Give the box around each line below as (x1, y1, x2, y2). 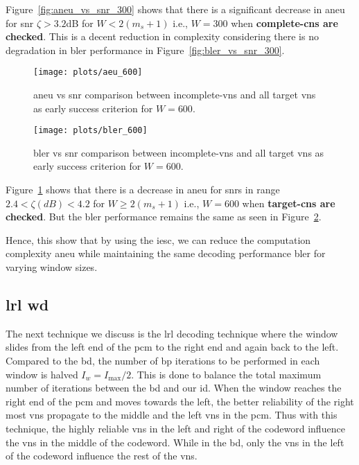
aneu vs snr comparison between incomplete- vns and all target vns (33, 87, 316, 102)
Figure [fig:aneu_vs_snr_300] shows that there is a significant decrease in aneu (6, 2, 345, 16)
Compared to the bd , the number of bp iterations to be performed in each (6, 353, 320, 368)
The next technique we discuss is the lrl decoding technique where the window (6, 326, 338, 340)
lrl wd (6, 294, 49, 315)
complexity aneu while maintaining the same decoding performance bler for (6, 246, 326, 261)
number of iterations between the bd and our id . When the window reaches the (6, 380, 342, 395)
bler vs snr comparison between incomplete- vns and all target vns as (33, 145, 324, 159)
